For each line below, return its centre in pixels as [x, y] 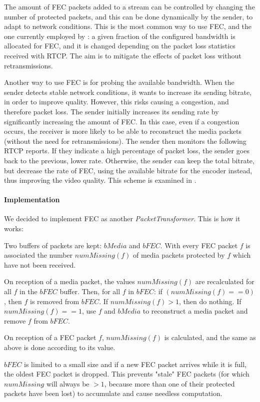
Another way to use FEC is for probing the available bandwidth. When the [119, 82]
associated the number [38, 255]
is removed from [54, 301]
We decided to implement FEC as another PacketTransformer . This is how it [122, 218]
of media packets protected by [179, 255]
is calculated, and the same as [210, 337]
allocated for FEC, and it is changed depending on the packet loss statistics [120, 46]
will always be [68, 383]
